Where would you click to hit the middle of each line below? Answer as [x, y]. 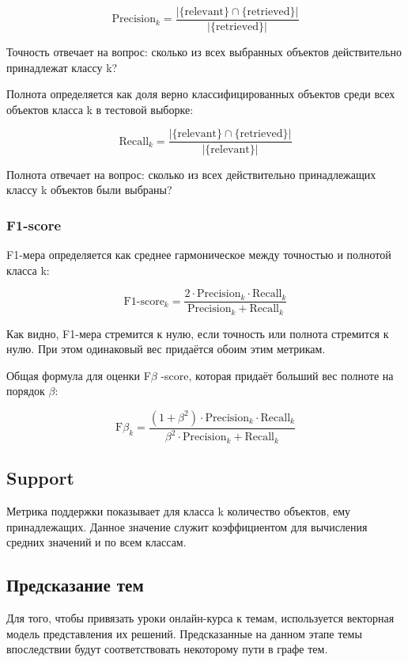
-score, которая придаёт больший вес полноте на [277, 375]
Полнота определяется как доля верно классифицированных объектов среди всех [201, 94]
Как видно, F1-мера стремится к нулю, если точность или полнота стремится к [198, 333]
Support [40, 478]
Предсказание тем [75, 585]
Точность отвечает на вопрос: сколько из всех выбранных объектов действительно [204, 52]
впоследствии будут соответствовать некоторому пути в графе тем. [167, 649]
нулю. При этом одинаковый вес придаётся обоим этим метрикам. [166, 349]
